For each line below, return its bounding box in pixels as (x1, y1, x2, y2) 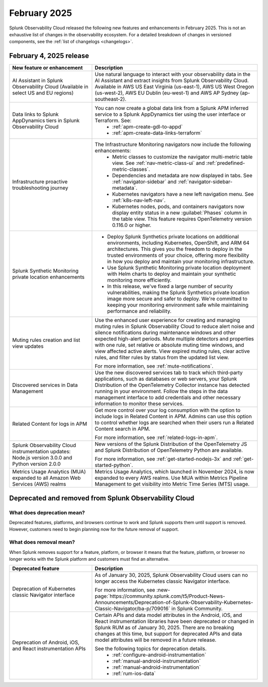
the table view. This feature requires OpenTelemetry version (112, 216, 252, 223)
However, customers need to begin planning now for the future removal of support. (9, 527, 179, 533)
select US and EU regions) (12, 89, 74, 96)
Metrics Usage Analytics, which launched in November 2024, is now (94, 468, 255, 475)
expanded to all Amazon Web (12, 474, 81, 481)
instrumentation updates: (12, 448, 71, 455)
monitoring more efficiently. (107, 277, 172, 284)
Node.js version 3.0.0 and (12, 455, 72, 461)
